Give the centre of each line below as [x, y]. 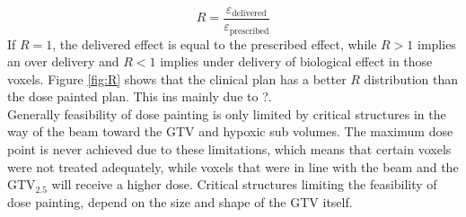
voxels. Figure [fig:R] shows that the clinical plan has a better [177, 78]
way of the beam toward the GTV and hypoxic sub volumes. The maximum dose [230, 131]
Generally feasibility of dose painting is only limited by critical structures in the [227, 113]
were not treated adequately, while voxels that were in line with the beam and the [233, 166]
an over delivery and [63, 61]
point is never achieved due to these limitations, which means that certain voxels [229, 149]
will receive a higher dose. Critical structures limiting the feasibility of [244, 184]
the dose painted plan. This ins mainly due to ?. [140, 96]
